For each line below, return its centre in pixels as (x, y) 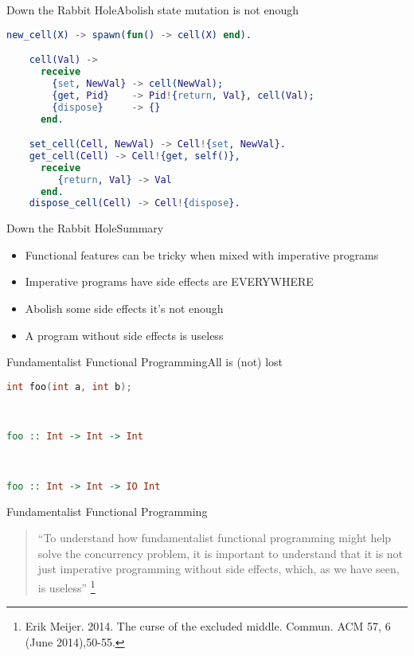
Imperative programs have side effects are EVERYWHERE (169, 281)
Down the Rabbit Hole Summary (85, 228)
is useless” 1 (66, 586)
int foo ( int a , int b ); (69, 387)
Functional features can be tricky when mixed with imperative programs (202, 254)
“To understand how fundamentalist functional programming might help (215, 538)
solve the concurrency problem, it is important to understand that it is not (221, 553)
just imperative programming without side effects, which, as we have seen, (219, 569)
